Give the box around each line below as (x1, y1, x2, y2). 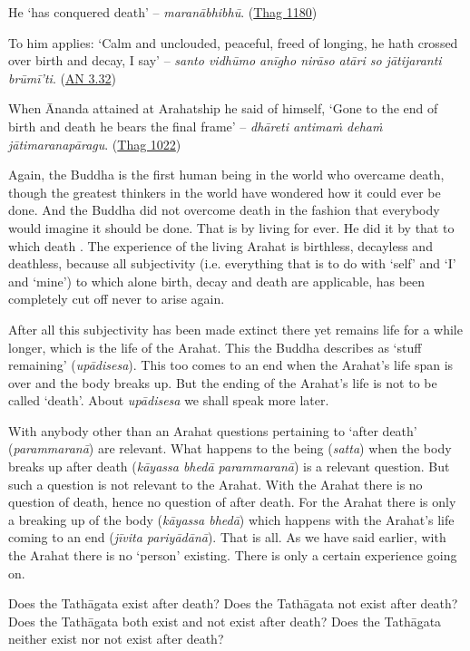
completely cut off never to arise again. (8, 289, 225, 308)
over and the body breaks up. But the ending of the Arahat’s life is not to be (8, 373, 437, 392)
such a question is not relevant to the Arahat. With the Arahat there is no (8, 474, 423, 493)
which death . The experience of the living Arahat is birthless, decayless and (8, 236, 433, 255)
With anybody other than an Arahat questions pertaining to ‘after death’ (8, 421, 417, 440)
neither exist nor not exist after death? (8, 629, 224, 648)
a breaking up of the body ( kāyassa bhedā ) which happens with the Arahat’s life (8, 510, 455, 529)
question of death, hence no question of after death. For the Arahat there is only (8, 492, 456, 511)
